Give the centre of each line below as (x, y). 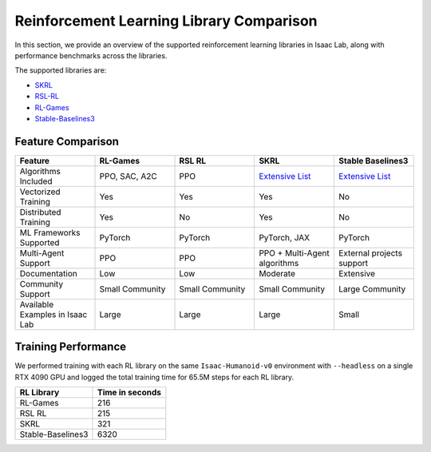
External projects (370, 253)
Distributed (40, 212)
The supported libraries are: (61, 70)
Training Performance (71, 347)
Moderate (277, 273)
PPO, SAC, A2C (128, 176)
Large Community (372, 289)
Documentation (48, 273)
